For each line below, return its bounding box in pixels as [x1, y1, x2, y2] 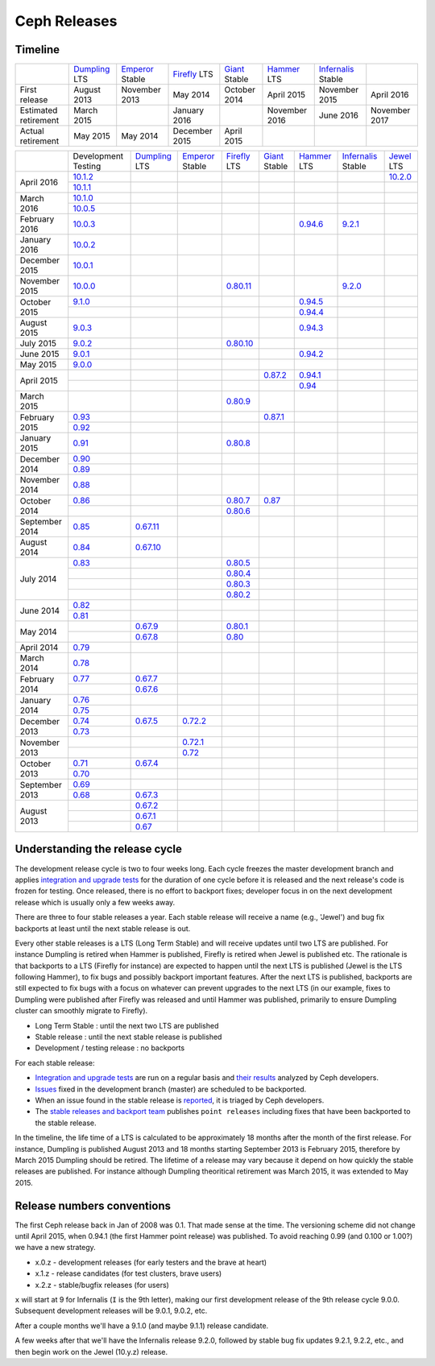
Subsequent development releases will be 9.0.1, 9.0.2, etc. [14, 1306, 208, 1316]
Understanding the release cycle [14, 842, 183, 856]
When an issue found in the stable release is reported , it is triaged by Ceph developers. [35, 1095, 325, 1105]
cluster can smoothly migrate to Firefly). [14, 1006, 148, 1016]
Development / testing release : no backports [35, 1043, 185, 1053]
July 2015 [19, 338, 56, 350]
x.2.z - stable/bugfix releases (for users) [35, 1280, 169, 1289]
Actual [19, 126, 44, 137]
